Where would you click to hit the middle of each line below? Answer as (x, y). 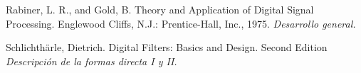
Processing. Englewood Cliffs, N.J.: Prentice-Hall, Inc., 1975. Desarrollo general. (181, 23)
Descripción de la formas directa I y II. (91, 61)
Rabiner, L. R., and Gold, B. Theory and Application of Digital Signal (160, 9)
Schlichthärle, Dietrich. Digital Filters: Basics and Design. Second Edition (167, 47)
